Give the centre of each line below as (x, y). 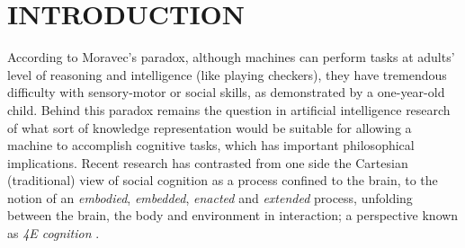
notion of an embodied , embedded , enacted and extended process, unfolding (210, 197)
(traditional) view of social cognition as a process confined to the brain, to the (223, 180)
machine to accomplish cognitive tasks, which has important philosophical (211, 145)
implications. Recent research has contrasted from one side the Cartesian (208, 162)
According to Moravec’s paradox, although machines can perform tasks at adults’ (231, 57)
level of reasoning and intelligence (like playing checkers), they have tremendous (227, 74)
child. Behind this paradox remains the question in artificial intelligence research (229, 109)
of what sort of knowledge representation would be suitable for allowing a (210, 127)
